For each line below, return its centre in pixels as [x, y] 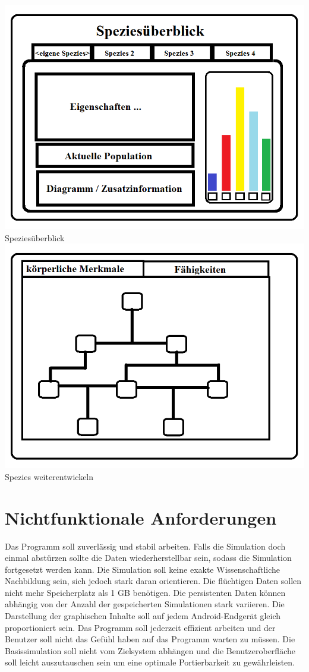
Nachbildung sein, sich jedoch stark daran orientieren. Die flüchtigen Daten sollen [153, 581]
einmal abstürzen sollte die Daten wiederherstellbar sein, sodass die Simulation [148, 558]
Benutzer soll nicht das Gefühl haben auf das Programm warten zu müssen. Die [150, 639]
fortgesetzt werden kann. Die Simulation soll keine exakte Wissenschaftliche [143, 569]
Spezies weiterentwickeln [49, 476]
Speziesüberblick [35, 237]
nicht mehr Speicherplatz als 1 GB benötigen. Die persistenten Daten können [145, 592]
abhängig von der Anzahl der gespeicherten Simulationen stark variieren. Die [145, 604]
